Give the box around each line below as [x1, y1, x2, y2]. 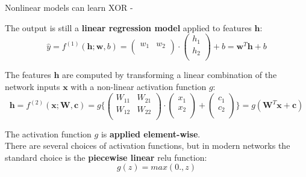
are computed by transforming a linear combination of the [62, 68, 277, 81]
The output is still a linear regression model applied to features [5, 21, 252, 34]
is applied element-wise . [101, 127, 201, 140]
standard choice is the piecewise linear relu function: [5, 151, 207, 163]
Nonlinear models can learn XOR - [5, 1, 133, 13]
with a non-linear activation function [70, 80, 207, 92]
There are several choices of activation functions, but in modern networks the [5, 139, 290, 152]
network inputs [5, 80, 60, 92]
